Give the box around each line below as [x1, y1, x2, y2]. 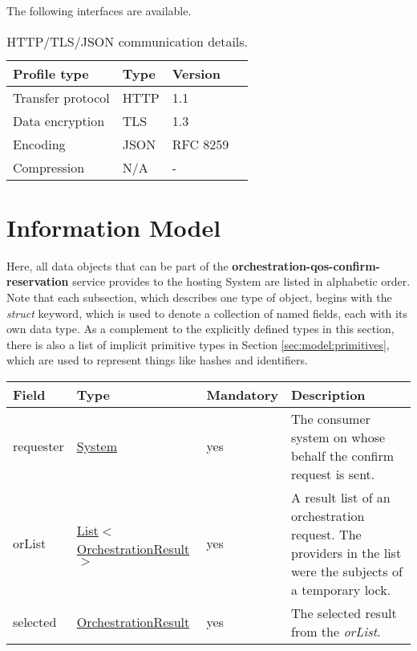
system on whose [290, 427, 386, 446]
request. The [290, 524, 362, 543]
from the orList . [290, 621, 381, 641]
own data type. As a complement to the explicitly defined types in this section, [6, 320, 395, 337]
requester [13, 437, 64, 456]
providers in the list [290, 543, 402, 562]
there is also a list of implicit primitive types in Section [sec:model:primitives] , [6, 336, 390, 352]
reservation [6, 273, 69, 290]
